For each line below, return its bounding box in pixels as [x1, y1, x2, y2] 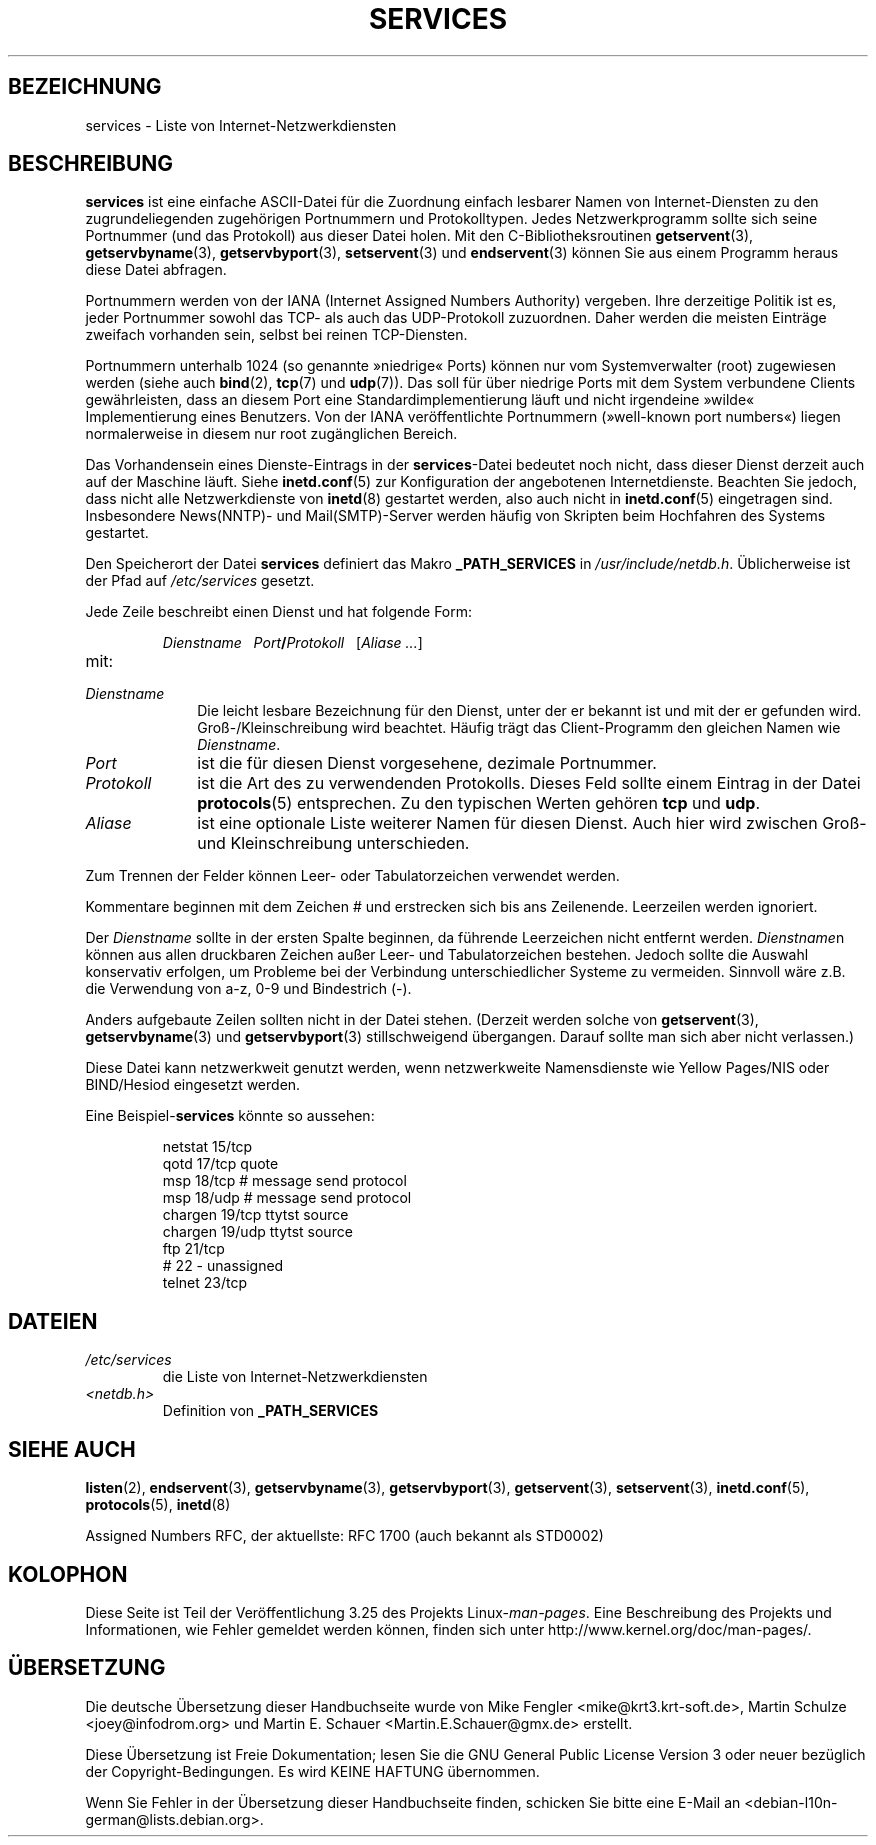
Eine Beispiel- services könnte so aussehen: [85, 1107, 375, 1125]
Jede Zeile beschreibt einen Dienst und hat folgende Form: [85, 603, 473, 621]
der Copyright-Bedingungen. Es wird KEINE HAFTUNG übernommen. [85, 1762, 540, 1780]
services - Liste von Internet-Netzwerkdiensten [85, 116, 397, 134]
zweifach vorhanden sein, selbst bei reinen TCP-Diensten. [85, 326, 468, 344]
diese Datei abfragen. [85, 261, 227, 279]
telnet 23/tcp [162, 1274, 247, 1292]
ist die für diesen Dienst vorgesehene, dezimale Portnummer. [197, 753, 657, 774]
